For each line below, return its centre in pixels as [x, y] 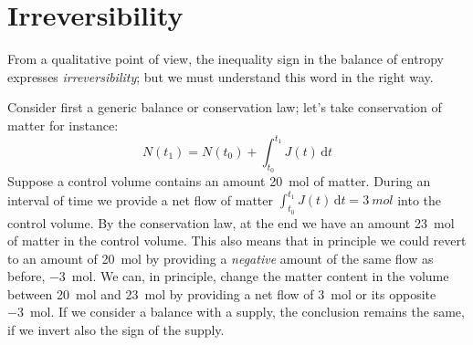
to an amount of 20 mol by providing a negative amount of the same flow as [221, 258]
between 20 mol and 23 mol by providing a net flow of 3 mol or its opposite [222, 293]
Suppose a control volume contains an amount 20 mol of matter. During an [219, 181]
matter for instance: [63, 125]
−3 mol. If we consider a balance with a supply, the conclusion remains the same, [236, 312]
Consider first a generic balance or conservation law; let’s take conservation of [225, 107]
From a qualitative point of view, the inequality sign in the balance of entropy [226, 59]
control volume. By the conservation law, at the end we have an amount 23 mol [231, 222]
